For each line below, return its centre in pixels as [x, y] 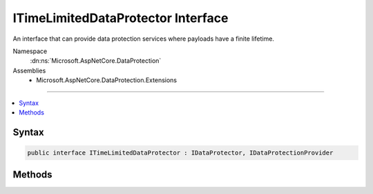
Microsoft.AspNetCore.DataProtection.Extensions [107, 80]
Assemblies [29, 70]
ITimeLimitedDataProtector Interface [121, 18]
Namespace [30, 51]
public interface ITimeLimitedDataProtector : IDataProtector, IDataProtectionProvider [180, 153]
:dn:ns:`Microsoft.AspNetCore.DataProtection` [96, 61]
